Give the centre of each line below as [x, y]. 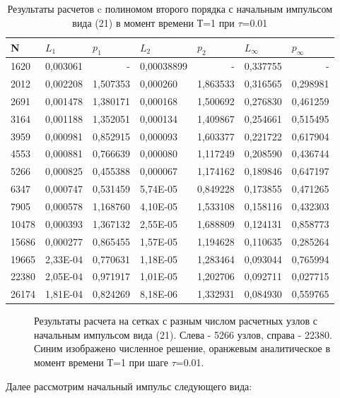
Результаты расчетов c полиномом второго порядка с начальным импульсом [170, 8]
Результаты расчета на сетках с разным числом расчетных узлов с [176, 321]
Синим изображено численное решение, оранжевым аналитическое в [182, 348]
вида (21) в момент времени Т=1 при [153, 22]
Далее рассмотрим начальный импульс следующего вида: [129, 386]
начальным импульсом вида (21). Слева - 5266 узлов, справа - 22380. [183, 334]
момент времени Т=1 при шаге [101, 362]
